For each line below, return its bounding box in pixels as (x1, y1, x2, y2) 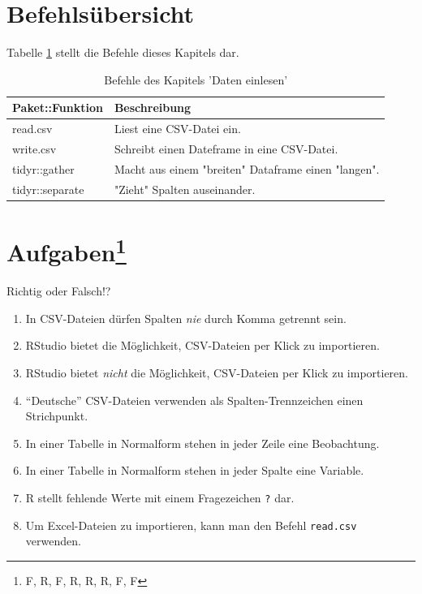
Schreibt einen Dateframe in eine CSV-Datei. (114, 140, 338, 157)
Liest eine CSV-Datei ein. (114, 120, 241, 137)
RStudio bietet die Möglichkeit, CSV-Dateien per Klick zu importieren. (25, 337, 380, 354)
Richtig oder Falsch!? (6, 282, 111, 299)
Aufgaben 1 (6, 231, 127, 269)
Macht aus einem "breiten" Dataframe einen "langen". (114, 160, 380, 177)
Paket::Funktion (12, 99, 103, 116)
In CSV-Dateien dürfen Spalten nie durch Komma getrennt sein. (25, 309, 347, 326)
